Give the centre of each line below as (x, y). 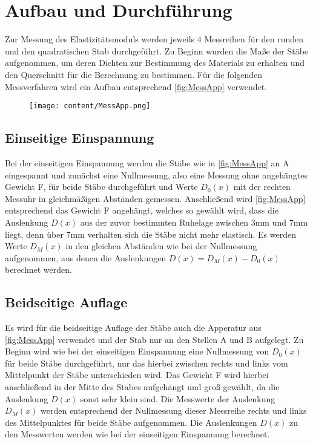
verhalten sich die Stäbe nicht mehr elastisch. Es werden (192, 234)
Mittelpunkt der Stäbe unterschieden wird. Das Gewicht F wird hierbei (137, 375)
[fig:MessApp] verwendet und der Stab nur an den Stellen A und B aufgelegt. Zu (154, 339)
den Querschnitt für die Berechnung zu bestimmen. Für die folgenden (134, 74)
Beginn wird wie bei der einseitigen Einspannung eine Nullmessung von (137, 351)
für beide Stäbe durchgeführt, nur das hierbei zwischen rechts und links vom (147, 363)
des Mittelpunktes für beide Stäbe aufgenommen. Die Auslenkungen (131, 422)
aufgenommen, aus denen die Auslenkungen (86, 257)
